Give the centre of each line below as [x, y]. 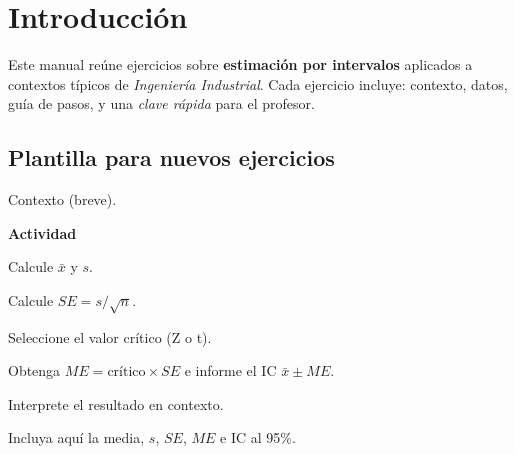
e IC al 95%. [258, 437]
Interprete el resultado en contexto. [116, 403]
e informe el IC [230, 370]
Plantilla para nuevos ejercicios [171, 157]
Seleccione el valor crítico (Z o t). [110, 336]
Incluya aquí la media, [76, 437]
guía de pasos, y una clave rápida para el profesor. [161, 103]
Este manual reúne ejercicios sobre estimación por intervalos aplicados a [240, 64]
